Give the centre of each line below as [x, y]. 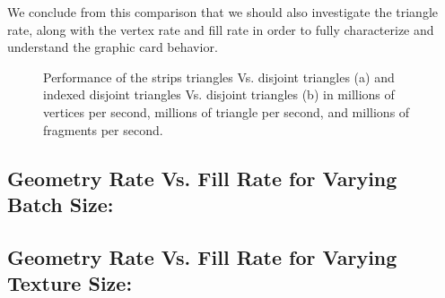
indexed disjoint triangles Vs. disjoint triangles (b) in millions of [219, 94]
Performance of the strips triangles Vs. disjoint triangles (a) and [219, 77]
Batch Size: [61, 204]
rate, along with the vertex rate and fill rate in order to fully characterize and [221, 29]
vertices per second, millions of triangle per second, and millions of [227, 111]
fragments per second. [103, 129]
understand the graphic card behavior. [113, 47]
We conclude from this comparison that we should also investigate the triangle [222, 12]
